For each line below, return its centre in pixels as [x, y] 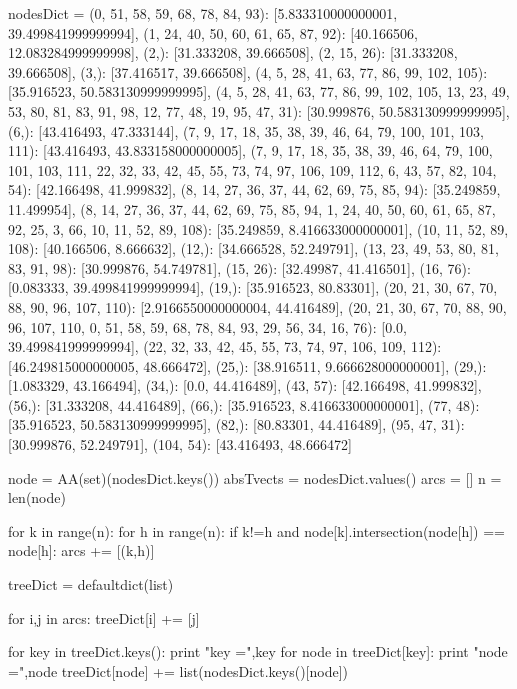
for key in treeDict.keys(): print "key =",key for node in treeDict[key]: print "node [258, 651]
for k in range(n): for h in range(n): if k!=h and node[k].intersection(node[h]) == [256, 530]
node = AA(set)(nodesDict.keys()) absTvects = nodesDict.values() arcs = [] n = [255, 477]
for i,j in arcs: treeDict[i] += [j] [104, 617]
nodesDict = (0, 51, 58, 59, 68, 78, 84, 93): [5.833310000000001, [203, 13]
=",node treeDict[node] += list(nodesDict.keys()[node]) [178, 670]
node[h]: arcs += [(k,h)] [81, 550]
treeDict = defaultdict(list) [91, 584]
